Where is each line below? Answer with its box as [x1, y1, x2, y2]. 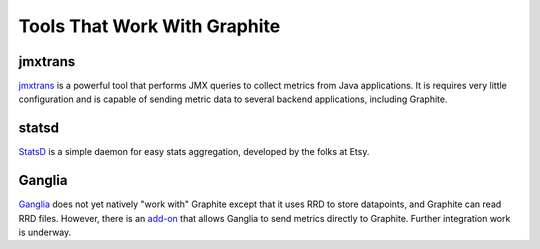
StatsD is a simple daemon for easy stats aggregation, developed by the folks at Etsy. [18, 146, 370, 158]
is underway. [18, 226, 72, 239]
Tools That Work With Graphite [18, 15, 281, 37]
